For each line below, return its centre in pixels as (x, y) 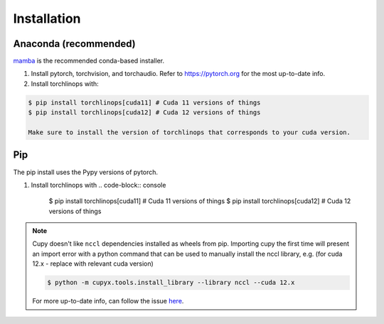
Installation (47, 18)
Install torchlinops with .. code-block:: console (98, 185)
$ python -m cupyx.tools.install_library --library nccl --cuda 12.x (171, 283)
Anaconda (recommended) (74, 44)
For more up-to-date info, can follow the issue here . (108, 301)
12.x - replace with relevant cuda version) (93, 264)
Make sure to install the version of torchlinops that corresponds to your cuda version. (190, 133)
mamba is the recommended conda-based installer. (89, 61)
